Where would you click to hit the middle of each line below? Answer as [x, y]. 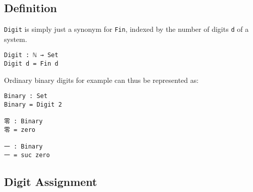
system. [16, 39]
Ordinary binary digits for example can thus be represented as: [102, 80]
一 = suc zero [27, 155]
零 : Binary [23, 122]
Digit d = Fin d [31, 64]
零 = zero [20, 130]
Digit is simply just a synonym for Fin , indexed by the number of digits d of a [126, 29]
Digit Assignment [51, 181]
